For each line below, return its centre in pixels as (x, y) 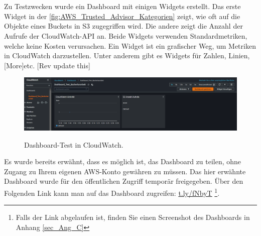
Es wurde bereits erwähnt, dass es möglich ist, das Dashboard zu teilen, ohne (123, 161)
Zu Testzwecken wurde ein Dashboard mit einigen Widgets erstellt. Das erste (122, 6)
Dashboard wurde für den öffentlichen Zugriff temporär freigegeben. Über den (124, 181)
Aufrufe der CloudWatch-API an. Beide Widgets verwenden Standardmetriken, (126, 35)
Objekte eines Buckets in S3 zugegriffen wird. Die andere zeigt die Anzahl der (123, 26)
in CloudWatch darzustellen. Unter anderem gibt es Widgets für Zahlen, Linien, (127, 55)
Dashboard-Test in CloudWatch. (74, 144)
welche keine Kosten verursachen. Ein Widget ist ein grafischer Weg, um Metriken (130, 45)
